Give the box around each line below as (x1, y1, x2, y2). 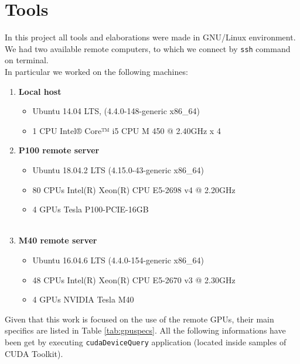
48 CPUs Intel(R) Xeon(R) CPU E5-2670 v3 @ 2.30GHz (32, 273, 236, 286)
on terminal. (5, 54, 49, 66)
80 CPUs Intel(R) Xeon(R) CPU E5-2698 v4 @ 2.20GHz (32, 183, 236, 195)
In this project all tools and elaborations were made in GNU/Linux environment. (5, 31, 296, 43)
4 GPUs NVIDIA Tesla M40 (32, 293, 134, 305)
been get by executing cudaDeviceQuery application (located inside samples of (5, 335, 287, 348)
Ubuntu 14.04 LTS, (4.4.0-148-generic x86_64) (32, 105, 200, 117)
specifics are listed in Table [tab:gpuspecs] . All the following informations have (5, 324, 286, 336)
